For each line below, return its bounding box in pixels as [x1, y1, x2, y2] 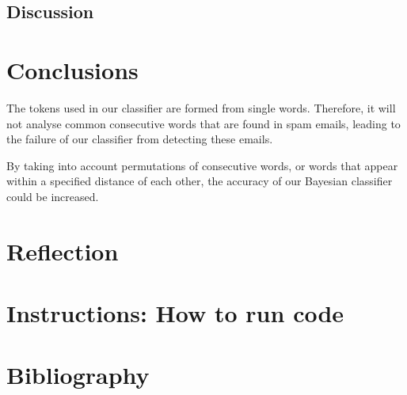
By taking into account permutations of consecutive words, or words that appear [6, 157, 398, 173]
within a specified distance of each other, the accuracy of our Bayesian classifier [6, 173, 393, 189]
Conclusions [6, 53, 139, 85]
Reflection [6, 234, 119, 267]
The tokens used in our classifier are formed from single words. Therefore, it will [6, 99, 396, 116]
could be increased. [6, 188, 99, 204]
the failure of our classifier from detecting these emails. [6, 131, 273, 147]
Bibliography [6, 359, 150, 391]
